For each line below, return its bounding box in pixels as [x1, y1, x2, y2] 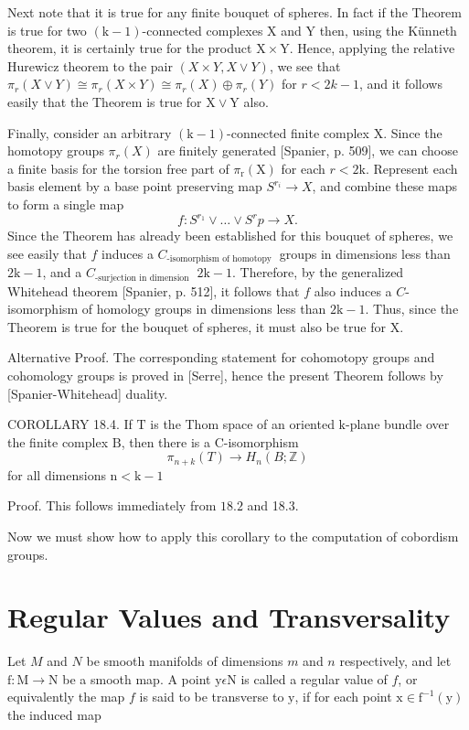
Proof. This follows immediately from [7, 496, 217, 515]
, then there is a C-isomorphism [121, 432, 299, 451]
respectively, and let [339, 651, 452, 671]
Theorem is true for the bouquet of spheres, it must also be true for [7, 317, 386, 336]
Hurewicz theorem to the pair [7, 56, 173, 75]
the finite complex [7, 432, 109, 451]
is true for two [7, 20, 87, 39]
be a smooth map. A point [62, 669, 211, 688]
